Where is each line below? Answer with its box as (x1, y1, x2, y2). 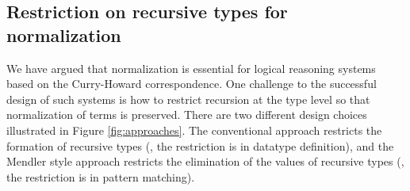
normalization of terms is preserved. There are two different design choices (6, 106, 367, 123)
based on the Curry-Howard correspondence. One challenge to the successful (6, 75, 377, 92)
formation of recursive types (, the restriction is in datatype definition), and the (6, 137, 394, 154)
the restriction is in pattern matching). (6, 168, 195, 185)
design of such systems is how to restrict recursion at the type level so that (6, 90, 370, 107)
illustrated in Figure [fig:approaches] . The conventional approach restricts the (6, 121, 382, 138)
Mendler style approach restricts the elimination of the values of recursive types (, (6, 153, 404, 170)
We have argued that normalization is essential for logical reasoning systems (6, 59, 376, 76)
